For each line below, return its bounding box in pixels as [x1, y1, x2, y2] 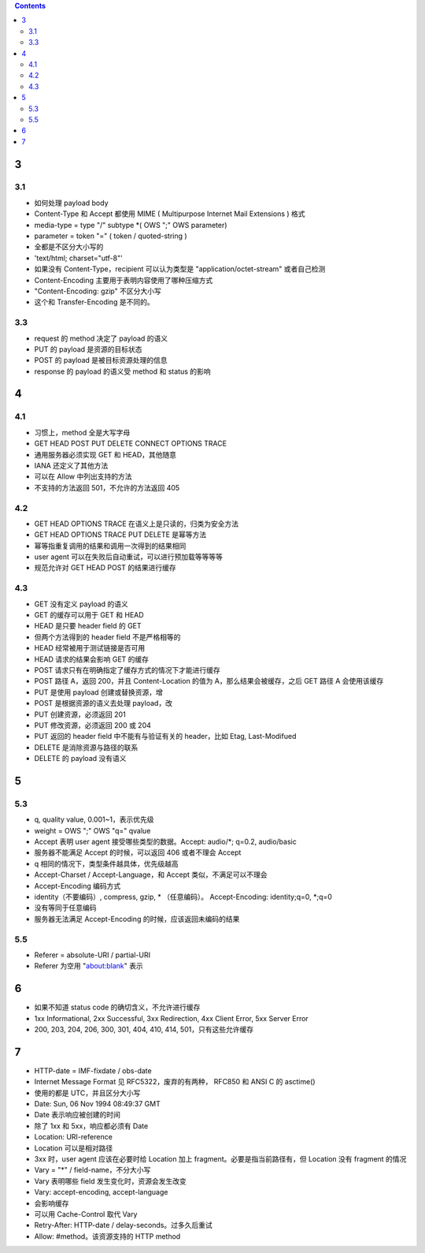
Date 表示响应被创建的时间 [34, 1110, 121, 1120]
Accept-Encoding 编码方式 [34, 881, 121, 890]
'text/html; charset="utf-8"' [34, 253, 124, 263]
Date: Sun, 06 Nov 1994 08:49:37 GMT [34, 1099, 161, 1109]
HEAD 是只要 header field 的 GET [34, 621, 142, 631]
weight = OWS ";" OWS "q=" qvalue [34, 826, 151, 835]
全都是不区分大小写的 [34, 242, 104, 252]
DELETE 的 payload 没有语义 [34, 754, 127, 763]
